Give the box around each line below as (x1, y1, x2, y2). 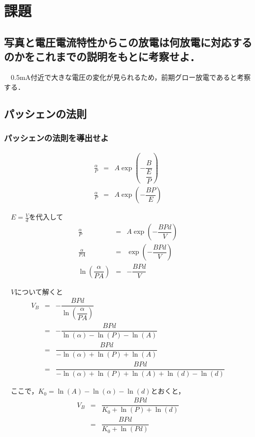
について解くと (15, 286, 63, 296)
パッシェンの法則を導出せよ (4, 131, 109, 144)
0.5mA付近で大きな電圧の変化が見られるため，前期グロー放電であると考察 (10, 72, 251, 82)
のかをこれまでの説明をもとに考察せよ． (4, 49, 200, 64)
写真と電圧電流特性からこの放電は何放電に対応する (4, 34, 252, 49)
